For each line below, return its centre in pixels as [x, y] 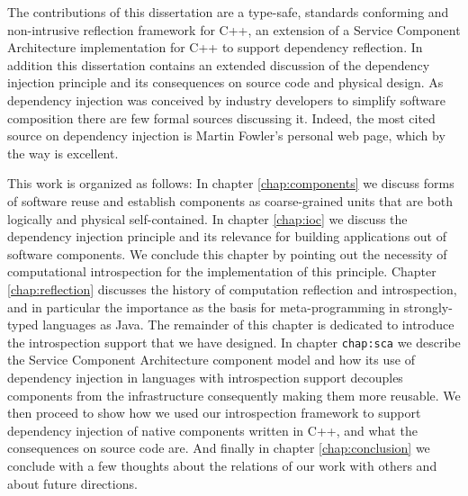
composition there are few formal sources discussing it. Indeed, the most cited [221, 117]
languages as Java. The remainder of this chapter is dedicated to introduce [248, 325]
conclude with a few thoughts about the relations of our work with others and [222, 465]
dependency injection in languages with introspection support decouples [205, 377]
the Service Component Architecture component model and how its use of [211, 360]
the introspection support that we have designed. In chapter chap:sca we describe [234, 342]
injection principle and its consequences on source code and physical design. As [225, 82]
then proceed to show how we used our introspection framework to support [214, 413]
